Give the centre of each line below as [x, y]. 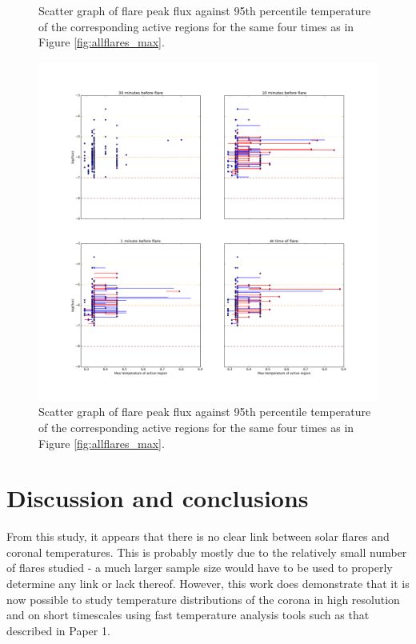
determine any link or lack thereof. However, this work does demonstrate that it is [208, 584]
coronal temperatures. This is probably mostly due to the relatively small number [207, 552]
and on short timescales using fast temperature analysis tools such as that [188, 615]
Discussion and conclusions [158, 498]
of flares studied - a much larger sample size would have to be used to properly [200, 568]
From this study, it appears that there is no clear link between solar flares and [198, 536]
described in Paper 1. [58, 630]
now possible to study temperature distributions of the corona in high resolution [203, 599]
